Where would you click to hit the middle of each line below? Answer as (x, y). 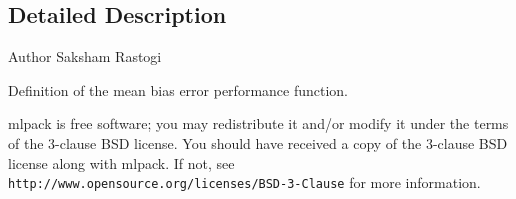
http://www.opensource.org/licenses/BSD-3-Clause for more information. (244, 182)
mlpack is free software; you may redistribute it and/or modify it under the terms (258, 123)
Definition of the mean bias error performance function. (178, 89)
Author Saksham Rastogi (85, 56)
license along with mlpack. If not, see (121, 162)
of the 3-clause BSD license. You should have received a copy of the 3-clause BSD (258, 142)
